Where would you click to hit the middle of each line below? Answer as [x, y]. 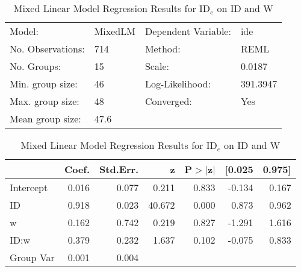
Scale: [157, 66]
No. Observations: [47, 49]
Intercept [29, 187]
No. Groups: [36, 66]
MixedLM [115, 31]
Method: [163, 49]
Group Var [32, 257]
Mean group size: [45, 119]
